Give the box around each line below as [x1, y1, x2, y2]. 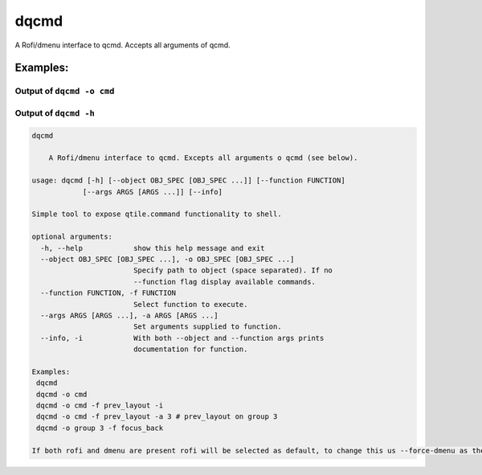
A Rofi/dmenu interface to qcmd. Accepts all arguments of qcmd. [14, 40, 231, 50]
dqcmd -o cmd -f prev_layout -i [36, 401, 164, 410]
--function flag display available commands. [133, 277, 317, 286]
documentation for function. [133, 345, 248, 354]
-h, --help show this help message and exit [40, 244, 265, 252]
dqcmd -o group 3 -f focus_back [36, 423, 164, 432]
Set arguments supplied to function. [133, 322, 282, 331]
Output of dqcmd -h [14, 107, 96, 118]
